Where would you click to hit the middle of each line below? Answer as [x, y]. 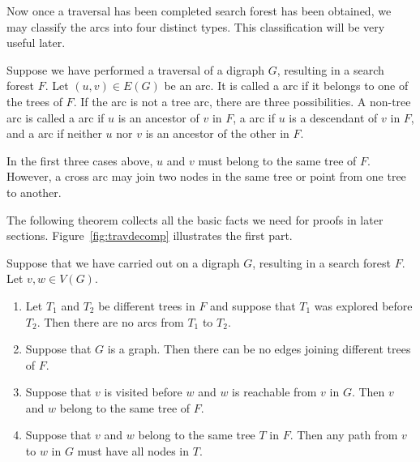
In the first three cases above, [80, 160]
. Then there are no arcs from [110, 321]
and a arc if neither [54, 133]
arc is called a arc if [56, 117]
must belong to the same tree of [277, 160]
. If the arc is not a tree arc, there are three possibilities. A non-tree [242, 101]
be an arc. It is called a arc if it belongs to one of [286, 86]
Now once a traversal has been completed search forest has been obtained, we [199, 11]
